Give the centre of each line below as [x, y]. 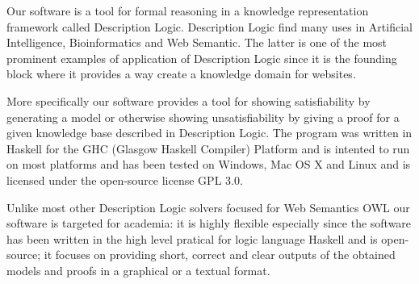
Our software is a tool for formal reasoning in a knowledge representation [188, 10]
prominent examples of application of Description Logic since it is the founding [202, 58]
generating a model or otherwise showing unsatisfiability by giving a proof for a [203, 117]
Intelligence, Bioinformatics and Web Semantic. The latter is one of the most [197, 42]
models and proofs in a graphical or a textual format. [138, 270]
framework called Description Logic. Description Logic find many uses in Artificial [209, 26]
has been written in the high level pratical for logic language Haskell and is [192, 238]
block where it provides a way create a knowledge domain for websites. [181, 74]
